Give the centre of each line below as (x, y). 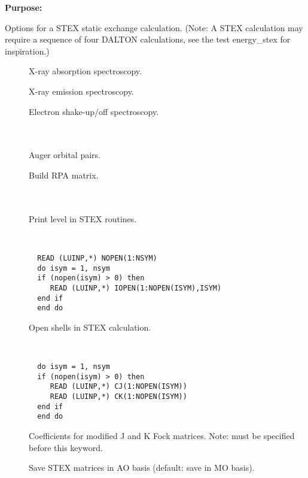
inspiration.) (27, 51)
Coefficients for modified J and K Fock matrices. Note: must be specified (162, 435)
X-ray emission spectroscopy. (81, 91)
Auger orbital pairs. (65, 155)
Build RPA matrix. (64, 175)
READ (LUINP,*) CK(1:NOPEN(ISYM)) (118, 397)
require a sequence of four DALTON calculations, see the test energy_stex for (148, 39)
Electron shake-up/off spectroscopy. (94, 111)
